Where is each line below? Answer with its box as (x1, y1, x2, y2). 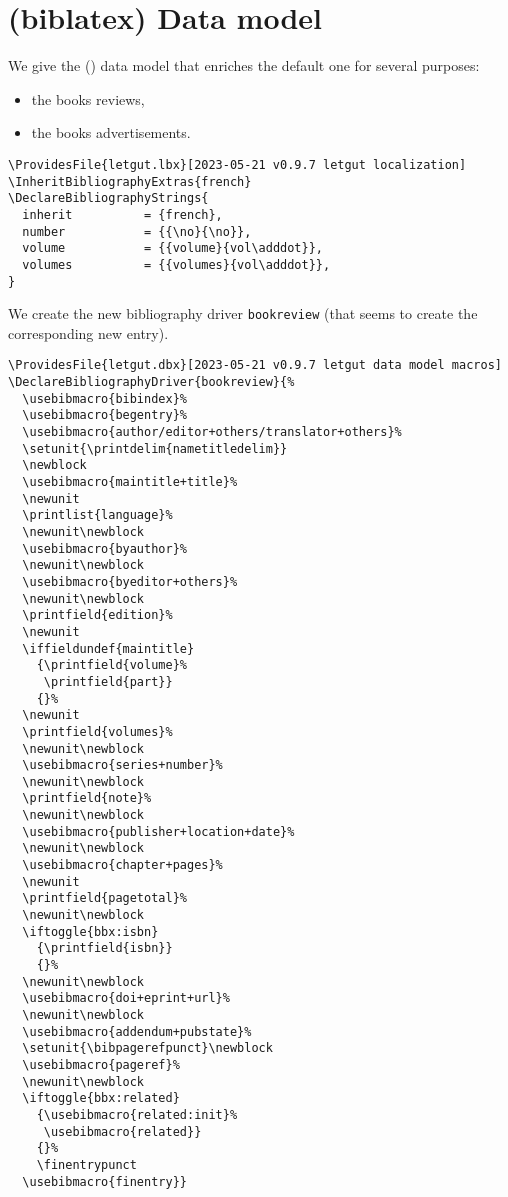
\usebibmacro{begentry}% (22, 408, 187, 423)
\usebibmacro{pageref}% (22, 1057, 180, 1072)
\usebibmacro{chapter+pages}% (22, 858, 223, 873)
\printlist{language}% (22, 508, 173, 523)
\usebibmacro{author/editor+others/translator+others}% (22, 425, 402, 440)
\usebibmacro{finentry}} (22, 1174, 187, 1189)
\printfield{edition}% (22, 608, 173, 623)
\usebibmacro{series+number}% (22, 758, 223, 773)
